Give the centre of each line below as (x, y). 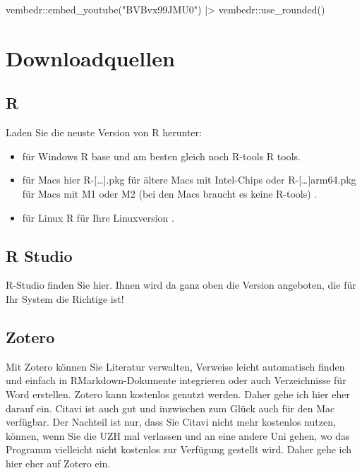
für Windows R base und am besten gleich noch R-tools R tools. (161, 156)
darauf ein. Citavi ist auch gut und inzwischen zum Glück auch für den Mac (170, 408)
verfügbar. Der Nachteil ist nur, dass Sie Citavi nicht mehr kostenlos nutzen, (171, 422)
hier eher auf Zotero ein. (58, 463)
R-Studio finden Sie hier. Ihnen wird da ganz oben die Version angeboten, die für (181, 285)
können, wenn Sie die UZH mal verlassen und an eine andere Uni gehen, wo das (178, 435)
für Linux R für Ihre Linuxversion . (98, 217)
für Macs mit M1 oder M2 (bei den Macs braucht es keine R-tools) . (170, 193)
